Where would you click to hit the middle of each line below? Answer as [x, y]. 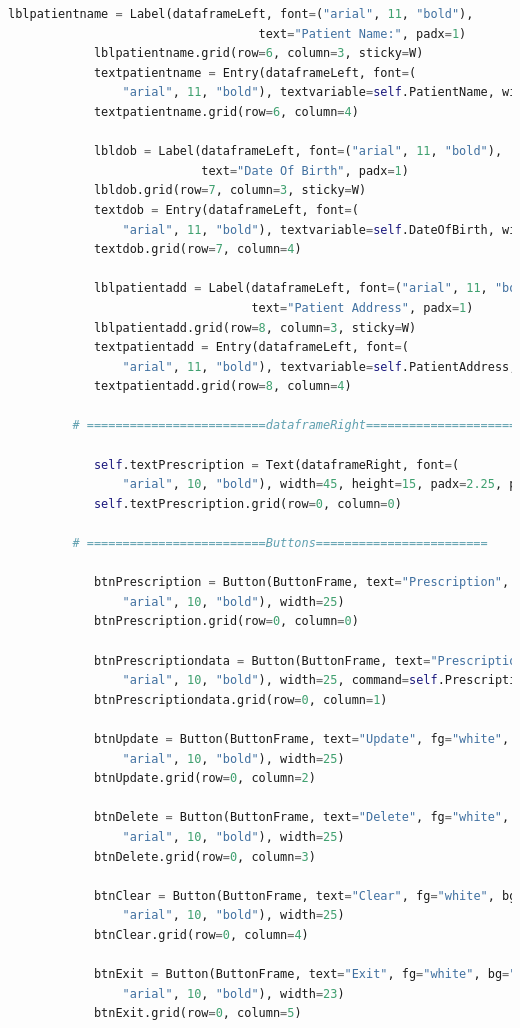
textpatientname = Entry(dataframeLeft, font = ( [255, 72]
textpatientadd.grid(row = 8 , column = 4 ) [222, 386]
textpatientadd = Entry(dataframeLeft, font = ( [251, 347]
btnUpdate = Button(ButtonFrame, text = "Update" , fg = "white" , [301, 738]
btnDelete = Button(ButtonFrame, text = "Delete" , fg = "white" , [301, 817]
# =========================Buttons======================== [280, 543]
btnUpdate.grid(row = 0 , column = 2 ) [204, 778]
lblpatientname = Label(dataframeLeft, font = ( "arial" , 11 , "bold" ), [241, 14]
